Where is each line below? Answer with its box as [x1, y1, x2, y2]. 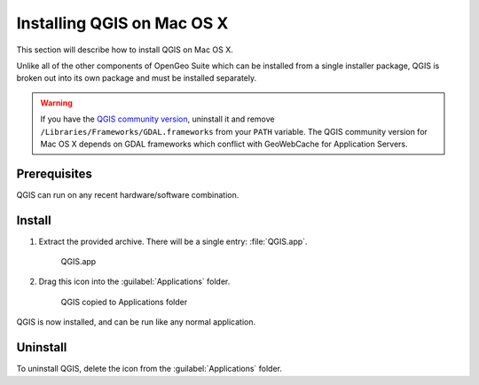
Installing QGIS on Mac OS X [16, 13, 229, 33]
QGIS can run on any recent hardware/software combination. [16, 189, 239, 200]
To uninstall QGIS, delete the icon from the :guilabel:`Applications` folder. [16, 364, 283, 374]
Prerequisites [16, 166, 92, 181]
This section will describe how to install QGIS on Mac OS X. [16, 44, 234, 55]
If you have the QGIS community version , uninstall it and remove [40, 114, 275, 124]
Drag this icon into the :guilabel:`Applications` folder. [38, 276, 231, 287]
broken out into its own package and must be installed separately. [16, 73, 257, 83]
